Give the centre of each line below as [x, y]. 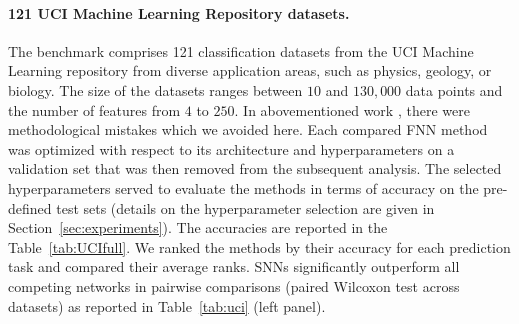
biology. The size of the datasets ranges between [155, 89]
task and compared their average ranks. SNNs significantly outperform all [234, 266]
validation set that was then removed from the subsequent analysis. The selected [255, 168]
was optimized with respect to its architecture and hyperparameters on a [231, 148]
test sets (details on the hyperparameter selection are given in [245, 207]
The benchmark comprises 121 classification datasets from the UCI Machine [241, 50]
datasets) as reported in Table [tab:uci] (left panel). [167, 305]
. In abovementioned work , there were [352, 109]
